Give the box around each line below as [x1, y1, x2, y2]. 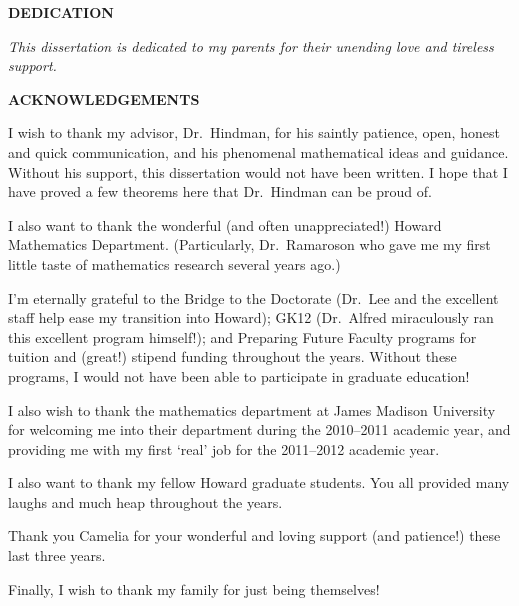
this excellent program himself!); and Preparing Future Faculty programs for [8, 326, 477, 347]
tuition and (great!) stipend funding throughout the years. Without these [8, 346, 457, 367]
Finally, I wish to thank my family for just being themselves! [8, 578, 380, 599]
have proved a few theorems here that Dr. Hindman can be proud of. [8, 181, 432, 202]
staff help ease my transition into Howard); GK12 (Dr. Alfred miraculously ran [8, 307, 494, 328]
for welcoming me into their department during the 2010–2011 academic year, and [8, 419, 511, 440]
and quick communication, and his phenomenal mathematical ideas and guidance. [8, 141, 509, 162]
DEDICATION [8, 2, 114, 22]
